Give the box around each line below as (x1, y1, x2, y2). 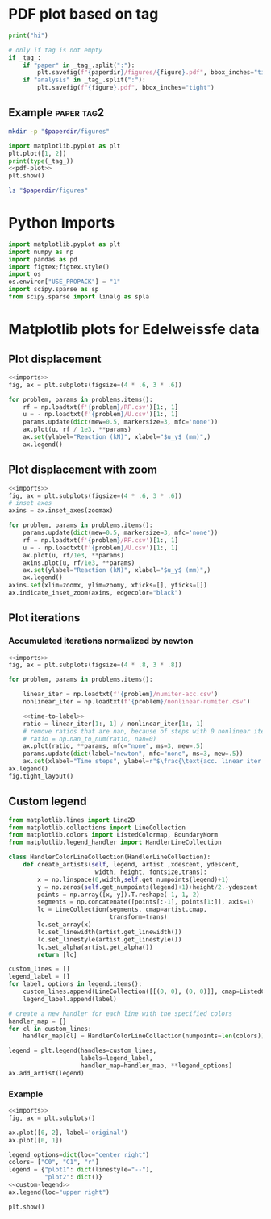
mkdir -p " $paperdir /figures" (8, 127, 110, 136)
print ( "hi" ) (8, 31, 48, 40)
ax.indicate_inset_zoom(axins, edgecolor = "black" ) (8, 589, 182, 597)
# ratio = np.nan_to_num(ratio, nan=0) (23, 735, 157, 743)
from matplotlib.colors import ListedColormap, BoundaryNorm (8, 831, 219, 839)
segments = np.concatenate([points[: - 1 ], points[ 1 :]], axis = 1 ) (37, 898, 254, 906)
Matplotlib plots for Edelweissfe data (8, 320, 260, 339)
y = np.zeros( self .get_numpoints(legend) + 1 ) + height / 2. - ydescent (37, 883, 258, 891)
